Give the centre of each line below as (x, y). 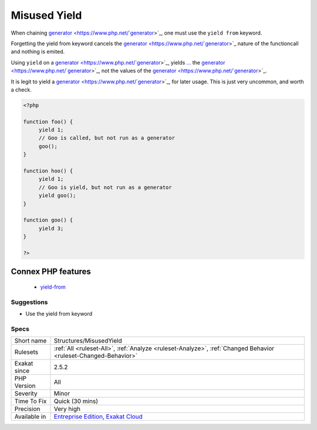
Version (25, 386)
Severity (26, 394)
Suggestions (29, 302)
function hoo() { (48, 171)
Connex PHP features (51, 272)
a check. (21, 89)
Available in (30, 417)
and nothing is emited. (38, 52)
